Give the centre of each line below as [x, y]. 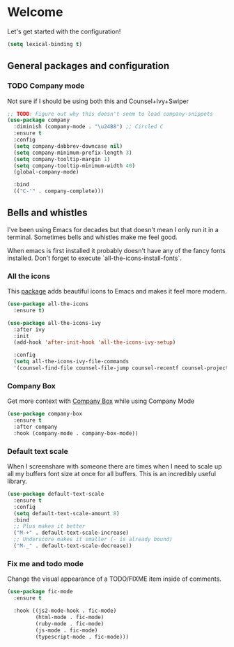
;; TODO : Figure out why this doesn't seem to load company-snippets [110, 114]
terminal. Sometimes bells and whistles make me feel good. [92, 237]
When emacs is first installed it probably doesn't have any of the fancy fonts [117, 250]
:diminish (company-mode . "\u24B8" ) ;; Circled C [88, 127]
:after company [36, 427]
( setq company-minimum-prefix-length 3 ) [73, 153]
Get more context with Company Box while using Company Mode [101, 401]
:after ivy [29, 329]
